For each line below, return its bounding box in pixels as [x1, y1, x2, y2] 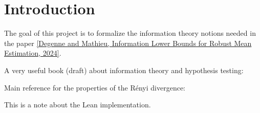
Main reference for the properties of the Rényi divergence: [4, 82, 186, 93]
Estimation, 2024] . [4, 48, 61, 58]
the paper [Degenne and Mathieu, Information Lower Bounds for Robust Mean [4, 37, 252, 48]
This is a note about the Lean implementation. [4, 99, 151, 110]
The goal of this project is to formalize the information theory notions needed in [4, 28, 256, 38]
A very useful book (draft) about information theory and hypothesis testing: [4, 64, 244, 75]
